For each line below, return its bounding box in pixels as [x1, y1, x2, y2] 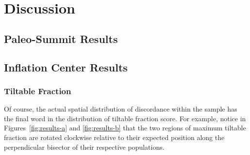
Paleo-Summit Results [4, 31, 118, 46]
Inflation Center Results [4, 59, 128, 74]
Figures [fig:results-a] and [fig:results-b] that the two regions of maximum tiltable [4, 123, 246, 133]
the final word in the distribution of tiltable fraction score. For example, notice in [4, 113, 246, 123]
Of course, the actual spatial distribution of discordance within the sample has [4, 104, 237, 114]
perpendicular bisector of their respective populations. [4, 141, 165, 152]
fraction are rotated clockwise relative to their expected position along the [4, 132, 225, 142]
